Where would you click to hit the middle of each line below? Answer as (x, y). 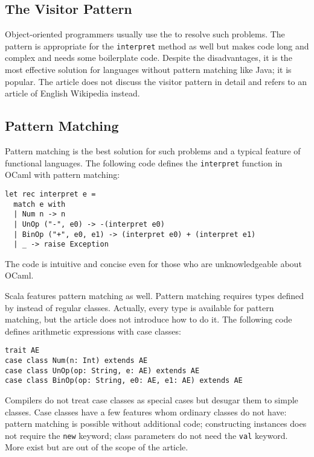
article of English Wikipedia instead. (72, 93)
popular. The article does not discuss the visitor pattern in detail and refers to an (156, 81)
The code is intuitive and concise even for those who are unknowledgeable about (153, 263)
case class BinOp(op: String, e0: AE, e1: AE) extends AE (124, 381)
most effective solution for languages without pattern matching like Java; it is (148, 70)
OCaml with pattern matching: (62, 175)
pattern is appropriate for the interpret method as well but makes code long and (157, 46)
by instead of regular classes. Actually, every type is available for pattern (139, 307)
